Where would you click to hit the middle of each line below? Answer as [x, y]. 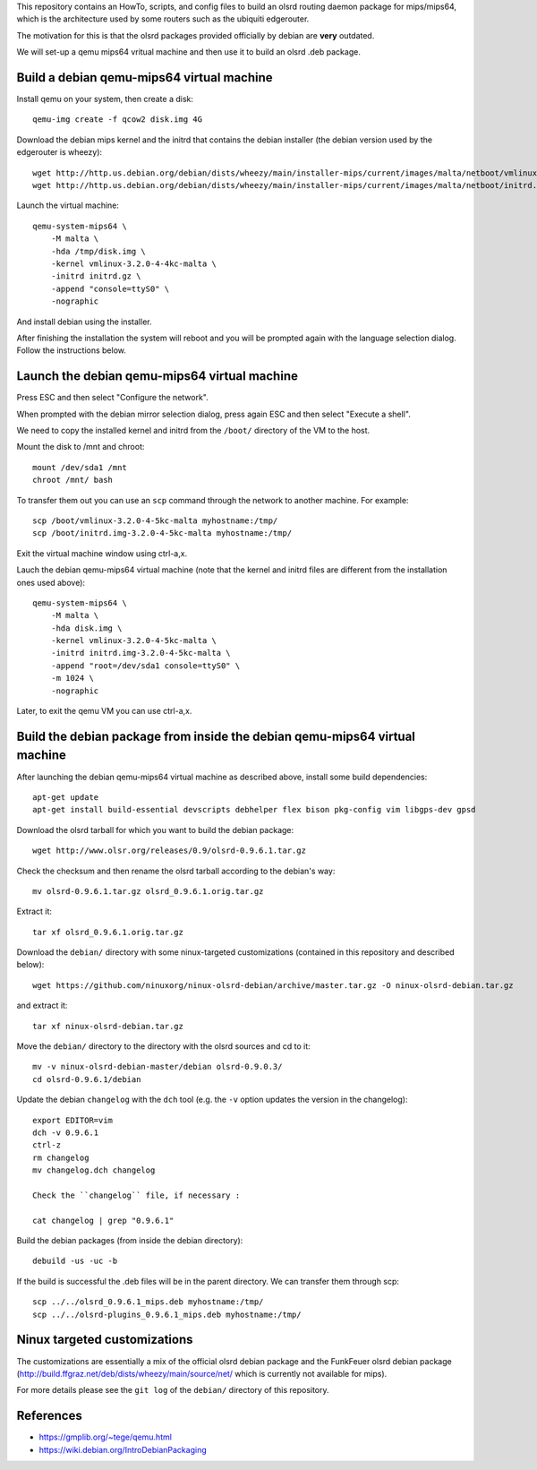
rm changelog [61, 1157]
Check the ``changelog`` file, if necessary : [136, 1195]
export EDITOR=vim [73, 1120]
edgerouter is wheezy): [60, 152]
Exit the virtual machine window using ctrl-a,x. [102, 553]
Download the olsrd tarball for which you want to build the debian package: [155, 830]
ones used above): [51, 582]
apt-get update [66, 797]
